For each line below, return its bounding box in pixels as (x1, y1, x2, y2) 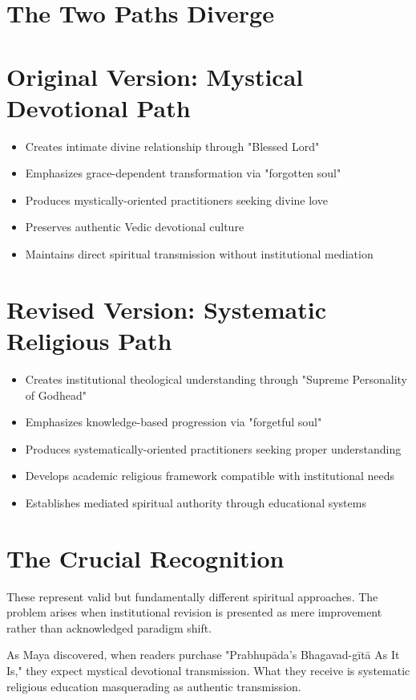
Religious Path (6, 324, 172, 357)
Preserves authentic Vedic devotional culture (25, 218, 244, 235)
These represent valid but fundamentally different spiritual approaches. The (6, 588, 378, 604)
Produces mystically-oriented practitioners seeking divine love (25, 191, 328, 208)
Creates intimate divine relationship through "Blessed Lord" (25, 137, 320, 154)
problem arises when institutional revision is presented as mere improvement (6, 604, 382, 621)
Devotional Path (6, 91, 191, 124)
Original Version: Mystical (6, 59, 304, 92)
